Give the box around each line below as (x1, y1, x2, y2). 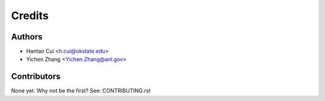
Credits (11, 9, 49, 22)
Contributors (11, 72, 61, 82)
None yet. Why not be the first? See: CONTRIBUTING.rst (11, 87, 151, 94)
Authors (11, 32, 43, 42)
